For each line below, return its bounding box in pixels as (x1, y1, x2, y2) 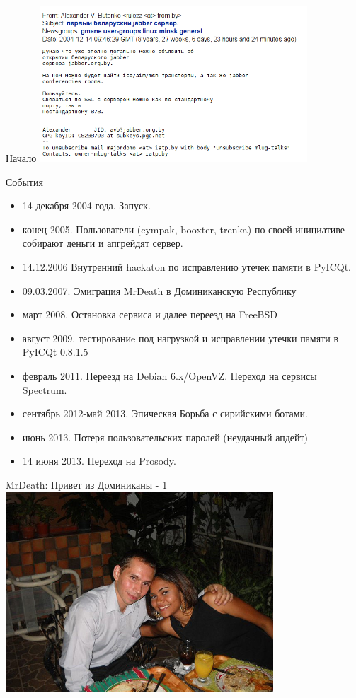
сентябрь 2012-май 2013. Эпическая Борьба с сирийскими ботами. (22, 406, 308, 421)
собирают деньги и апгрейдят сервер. (22, 235, 183, 250)
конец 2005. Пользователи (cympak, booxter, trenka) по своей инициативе (22, 221, 345, 236)
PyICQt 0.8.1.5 (22, 344, 88, 359)
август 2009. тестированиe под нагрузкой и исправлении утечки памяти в (22, 330, 339, 345)
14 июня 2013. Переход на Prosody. (22, 453, 176, 468)
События (6, 174, 43, 189)
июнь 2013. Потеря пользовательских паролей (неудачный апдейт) (22, 429, 309, 444)
